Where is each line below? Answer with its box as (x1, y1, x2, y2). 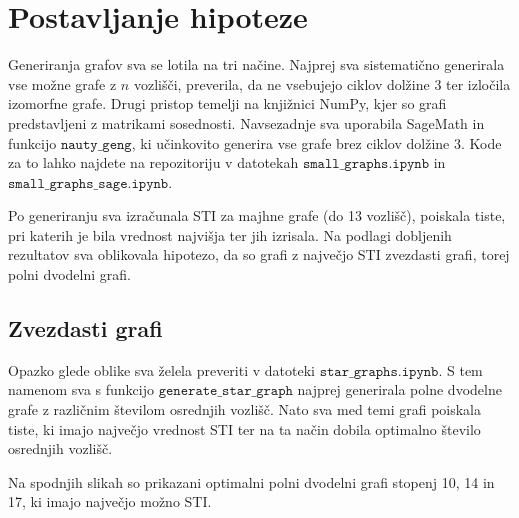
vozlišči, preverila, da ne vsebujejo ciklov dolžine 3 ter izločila (133, 73, 511, 94)
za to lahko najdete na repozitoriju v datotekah (8, 152, 299, 173)
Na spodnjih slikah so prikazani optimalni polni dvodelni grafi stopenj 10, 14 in (8, 471, 495, 492)
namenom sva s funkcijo (8, 379, 154, 400)
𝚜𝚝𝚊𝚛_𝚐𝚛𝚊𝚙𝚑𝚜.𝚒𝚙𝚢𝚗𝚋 (319, 364, 439, 379)
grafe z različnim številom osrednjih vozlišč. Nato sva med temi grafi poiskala (8, 399, 482, 420)
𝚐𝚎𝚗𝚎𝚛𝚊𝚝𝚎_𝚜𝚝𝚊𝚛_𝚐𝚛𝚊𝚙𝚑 (158, 384, 293, 399)
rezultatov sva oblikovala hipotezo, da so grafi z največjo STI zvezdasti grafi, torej (8, 244, 510, 265)
